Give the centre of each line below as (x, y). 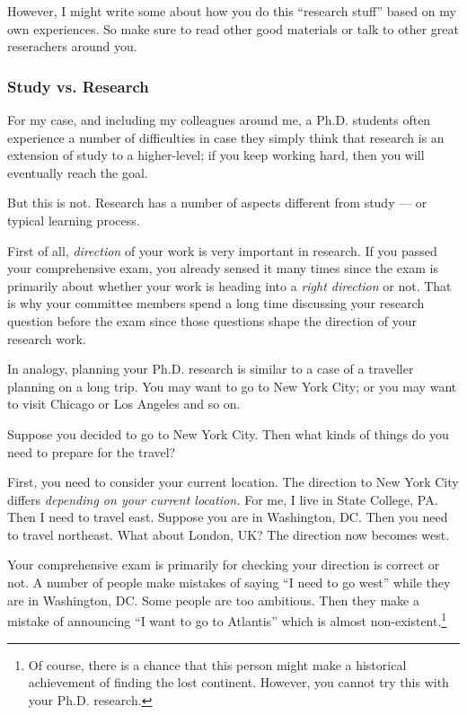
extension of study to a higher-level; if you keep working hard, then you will (216, 155)
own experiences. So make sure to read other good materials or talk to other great (233, 28)
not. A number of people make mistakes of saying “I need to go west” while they (229, 583)
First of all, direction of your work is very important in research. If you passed (222, 250)
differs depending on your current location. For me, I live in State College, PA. (223, 499)
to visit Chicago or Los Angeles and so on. (124, 404)
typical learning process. (74, 220)
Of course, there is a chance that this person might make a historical (217, 664)
